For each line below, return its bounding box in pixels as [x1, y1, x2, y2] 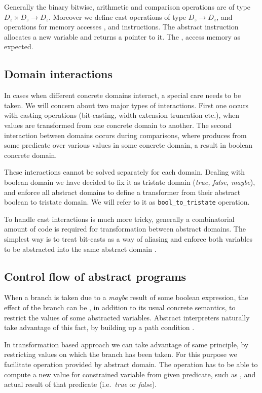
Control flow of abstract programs [4, 268, 186, 284]
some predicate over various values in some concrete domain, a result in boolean [4, 140, 253, 150]
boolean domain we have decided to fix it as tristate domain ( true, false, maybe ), [4, 176, 255, 187]
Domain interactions [4, 66, 113, 82]
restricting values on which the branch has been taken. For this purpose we [4, 349, 237, 359]
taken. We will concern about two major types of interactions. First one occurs [4, 100, 249, 110]
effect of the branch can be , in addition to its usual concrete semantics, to [4, 302, 236, 312]
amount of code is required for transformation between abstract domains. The [4, 223, 246, 234]
